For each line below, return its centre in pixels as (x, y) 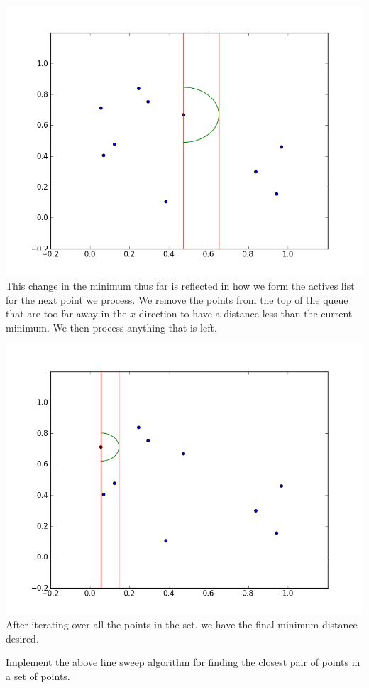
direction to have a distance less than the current (246, 313)
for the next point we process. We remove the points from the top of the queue (177, 299)
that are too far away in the (66, 313)
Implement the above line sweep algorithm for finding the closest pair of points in (183, 662)
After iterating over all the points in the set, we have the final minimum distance (182, 624)
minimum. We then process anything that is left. (111, 327)
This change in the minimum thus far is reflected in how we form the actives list (180, 285)
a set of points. (38, 676)
